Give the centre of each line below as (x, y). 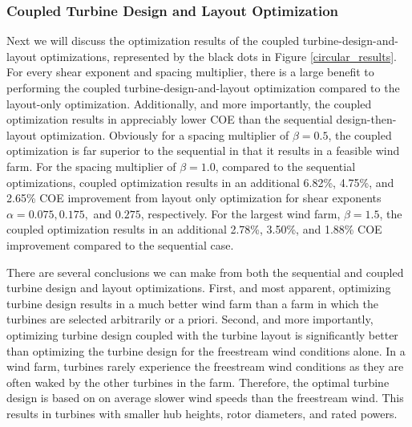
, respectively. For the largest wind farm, (240, 213)
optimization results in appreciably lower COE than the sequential (170, 119)
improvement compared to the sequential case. (120, 244)
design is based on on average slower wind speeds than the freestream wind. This (205, 398)
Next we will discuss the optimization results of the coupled (153, 41)
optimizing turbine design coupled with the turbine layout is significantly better (202, 334)
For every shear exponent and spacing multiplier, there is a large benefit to (190, 72)
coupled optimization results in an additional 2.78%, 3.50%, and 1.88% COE (194, 229)
